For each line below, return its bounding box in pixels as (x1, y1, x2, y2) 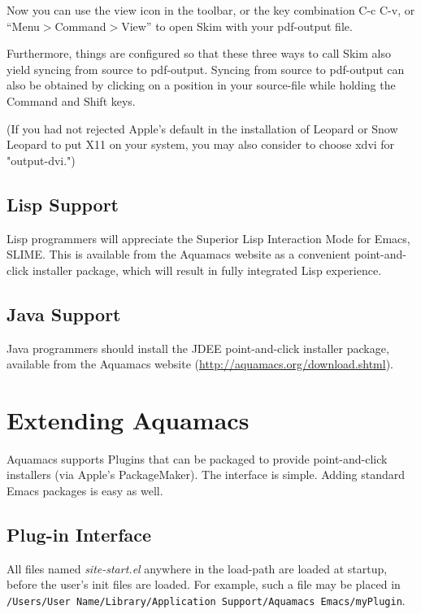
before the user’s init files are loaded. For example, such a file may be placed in (7, 576, 401, 593)
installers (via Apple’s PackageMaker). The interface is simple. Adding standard (7, 466, 406, 483)
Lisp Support (7, 191, 119, 216)
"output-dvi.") (7, 151, 76, 168)
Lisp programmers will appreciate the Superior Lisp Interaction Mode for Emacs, (7, 229, 410, 246)
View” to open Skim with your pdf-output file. (121, 17, 353, 34)
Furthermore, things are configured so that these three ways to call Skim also (7, 45, 391, 62)
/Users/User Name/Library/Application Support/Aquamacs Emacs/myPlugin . (7, 592, 406, 609)
